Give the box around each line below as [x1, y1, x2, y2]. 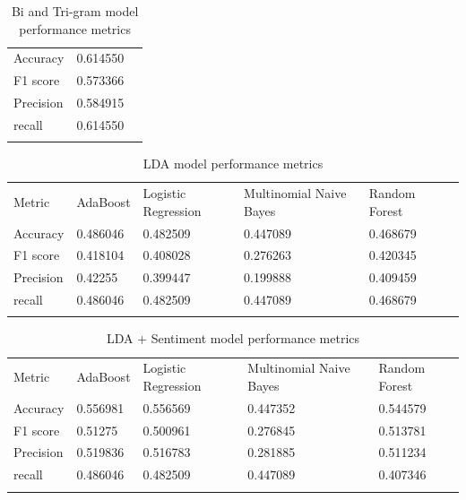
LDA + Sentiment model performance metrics [106, 329, 360, 348]
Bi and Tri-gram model [11, 2, 139, 20]
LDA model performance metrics [142, 154, 324, 173]
